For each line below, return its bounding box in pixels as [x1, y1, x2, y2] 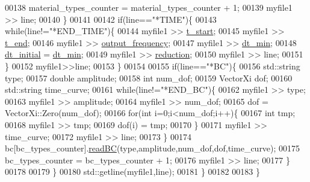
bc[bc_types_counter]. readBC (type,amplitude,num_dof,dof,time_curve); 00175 [5, 142, 300, 154]
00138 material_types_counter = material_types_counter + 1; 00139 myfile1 [5, 1, 293, 13]
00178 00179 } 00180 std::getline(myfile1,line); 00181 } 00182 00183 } [5, 165, 260, 178]
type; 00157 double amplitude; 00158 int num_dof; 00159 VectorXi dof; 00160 [5, 71, 293, 84]
